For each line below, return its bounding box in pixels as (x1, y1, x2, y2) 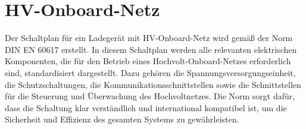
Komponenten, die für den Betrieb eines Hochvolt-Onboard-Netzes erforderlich (5, 55, 291, 67)
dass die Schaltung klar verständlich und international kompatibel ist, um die (5, 101, 287, 114)
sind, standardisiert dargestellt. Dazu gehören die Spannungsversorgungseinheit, (5, 66, 296, 78)
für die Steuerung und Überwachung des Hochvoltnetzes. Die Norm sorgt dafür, (5, 90, 295, 102)
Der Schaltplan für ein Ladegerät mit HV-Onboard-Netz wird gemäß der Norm (5, 32, 293, 44)
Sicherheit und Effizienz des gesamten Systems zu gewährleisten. (5, 113, 239, 125)
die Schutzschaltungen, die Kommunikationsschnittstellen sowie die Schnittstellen (5, 78, 301, 90)
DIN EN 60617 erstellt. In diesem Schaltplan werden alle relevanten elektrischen (5, 43, 297, 55)
